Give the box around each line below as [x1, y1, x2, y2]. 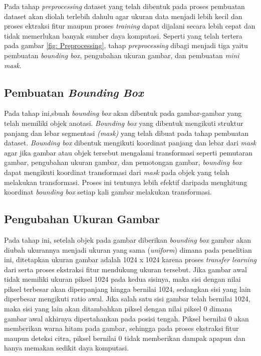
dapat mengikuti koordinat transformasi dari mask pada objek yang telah [4, 166, 229, 177]
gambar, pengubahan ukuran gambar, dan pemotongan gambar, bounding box [4, 157, 242, 167]
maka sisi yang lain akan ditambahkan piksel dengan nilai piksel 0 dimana [4, 303, 232, 314]
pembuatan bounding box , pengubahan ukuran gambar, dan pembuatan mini [4, 50, 239, 60]
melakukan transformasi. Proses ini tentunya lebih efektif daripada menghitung [4, 176, 247, 187]
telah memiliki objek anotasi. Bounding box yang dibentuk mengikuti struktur [4, 117, 243, 128]
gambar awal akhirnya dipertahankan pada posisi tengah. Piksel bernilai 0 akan [4, 313, 249, 323]
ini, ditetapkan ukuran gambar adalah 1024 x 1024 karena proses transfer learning [4, 254, 256, 265]
